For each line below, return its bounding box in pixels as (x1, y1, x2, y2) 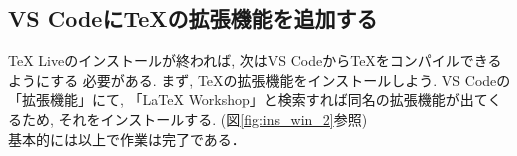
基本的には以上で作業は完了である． (8, 128, 246, 149)
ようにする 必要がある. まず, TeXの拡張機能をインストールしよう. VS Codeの (8, 69, 511, 90)
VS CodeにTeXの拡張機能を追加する (8, 3, 378, 34)
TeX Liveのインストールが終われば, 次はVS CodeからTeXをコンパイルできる (8, 50, 502, 71)
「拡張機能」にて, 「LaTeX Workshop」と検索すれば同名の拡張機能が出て (8, 89, 488, 110)
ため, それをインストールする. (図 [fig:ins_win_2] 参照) (21, 108, 368, 129)
